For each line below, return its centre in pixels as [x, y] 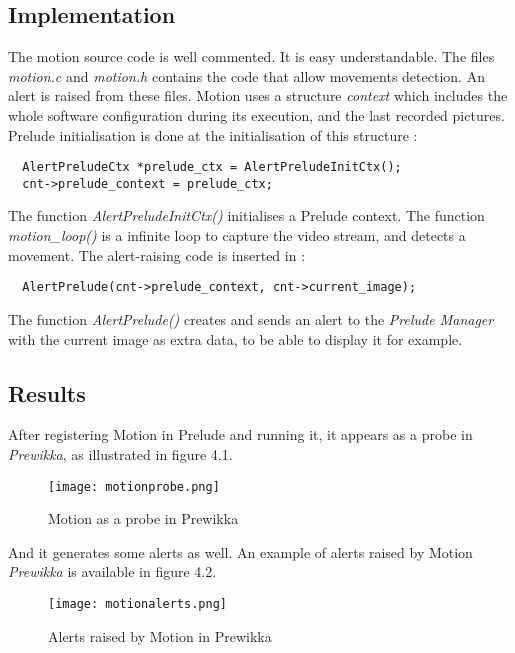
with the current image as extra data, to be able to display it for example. [235, 338]
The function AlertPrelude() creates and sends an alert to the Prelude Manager [251, 318]
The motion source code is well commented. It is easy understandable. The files [251, 56]
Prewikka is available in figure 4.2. [112, 571]
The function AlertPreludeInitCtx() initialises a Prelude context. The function [246, 215]
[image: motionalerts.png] [137, 603]
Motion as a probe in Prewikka [143, 518]
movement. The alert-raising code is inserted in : [157, 254]
